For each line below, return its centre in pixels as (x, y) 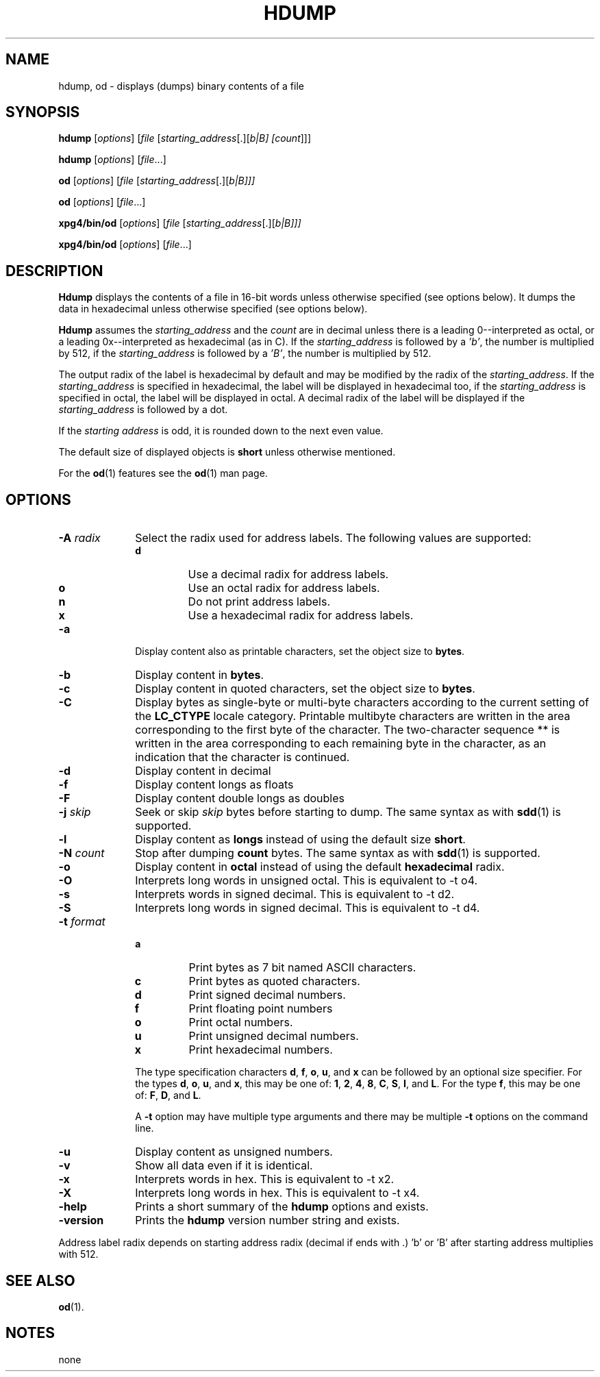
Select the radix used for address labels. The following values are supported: (333, 538)
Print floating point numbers (261, 1009)
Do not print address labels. (259, 602)
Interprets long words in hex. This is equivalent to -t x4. (277, 1193)
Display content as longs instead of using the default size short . (300, 840)
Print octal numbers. (241, 1022)
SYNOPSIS (43, 112)
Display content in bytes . (200, 675)
